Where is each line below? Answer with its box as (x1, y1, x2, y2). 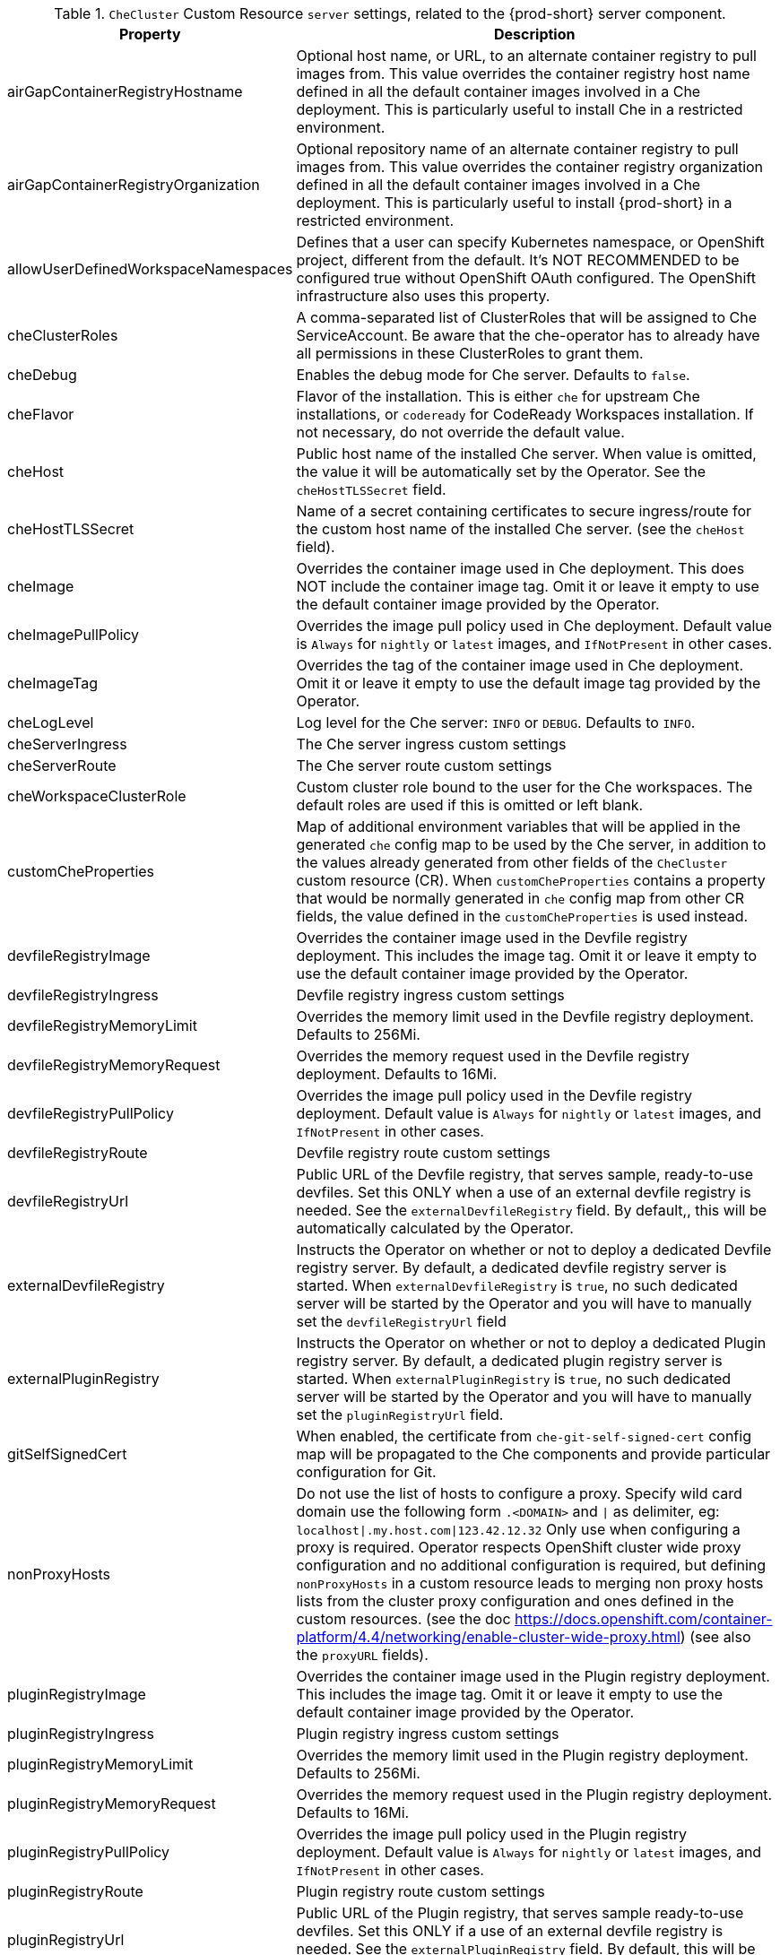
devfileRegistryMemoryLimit (7, 1016, 197, 1034)
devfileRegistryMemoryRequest (7, 1056, 221, 1074)
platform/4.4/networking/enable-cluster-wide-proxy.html (296, 1628, 680, 1646)
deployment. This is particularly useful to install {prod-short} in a (296, 194, 732, 212)
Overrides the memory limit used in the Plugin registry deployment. (296, 1746, 749, 1764)
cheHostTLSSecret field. (296, 480, 446, 498)
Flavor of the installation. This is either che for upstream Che (296, 387, 700, 405)
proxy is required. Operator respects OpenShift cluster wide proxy (296, 1538, 741, 1556)
